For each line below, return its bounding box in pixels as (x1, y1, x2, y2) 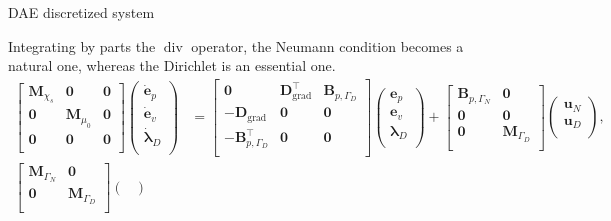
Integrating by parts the (8, 35, 156, 56)
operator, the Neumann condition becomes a (191, 35, 464, 56)
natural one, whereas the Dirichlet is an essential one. (8, 55, 336, 76)
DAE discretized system (8, 2, 155, 22)
